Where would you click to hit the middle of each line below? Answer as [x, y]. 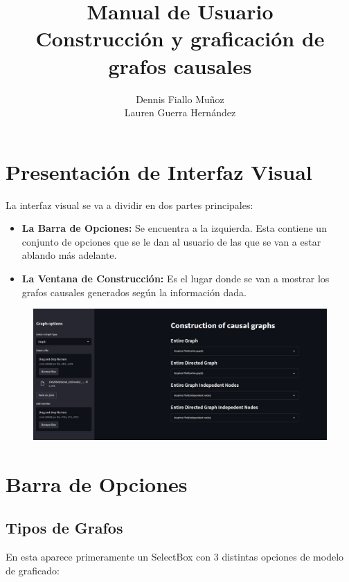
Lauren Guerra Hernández [180, 112]
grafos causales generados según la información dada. [134, 292]
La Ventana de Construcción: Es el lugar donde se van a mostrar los [176, 278]
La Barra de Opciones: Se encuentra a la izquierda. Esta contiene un [174, 228]
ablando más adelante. [69, 255]
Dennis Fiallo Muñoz [180, 99]
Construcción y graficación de [180, 38]
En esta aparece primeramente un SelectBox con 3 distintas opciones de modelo [175, 556]
